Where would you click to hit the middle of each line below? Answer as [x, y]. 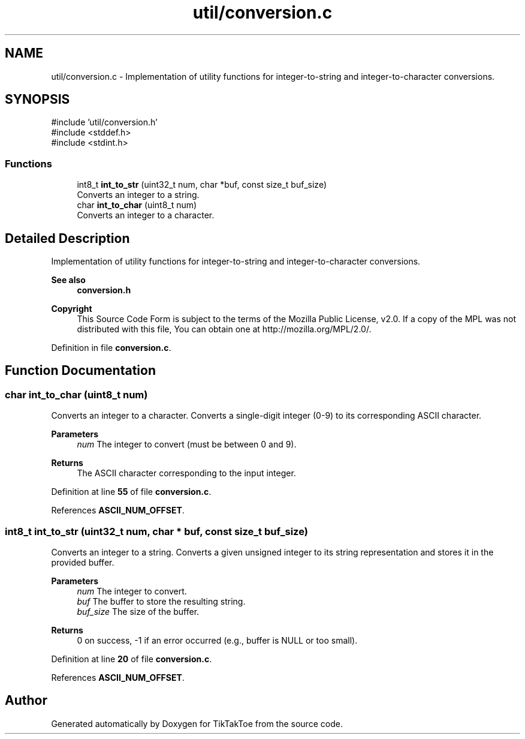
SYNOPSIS [37, 100]
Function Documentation [80, 371]
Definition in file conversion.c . [111, 348]
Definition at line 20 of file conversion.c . [132, 659]
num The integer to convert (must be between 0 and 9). [187, 444]
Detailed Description [67, 238]
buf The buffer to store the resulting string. [161, 601]
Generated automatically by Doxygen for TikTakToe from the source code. [197, 723]
